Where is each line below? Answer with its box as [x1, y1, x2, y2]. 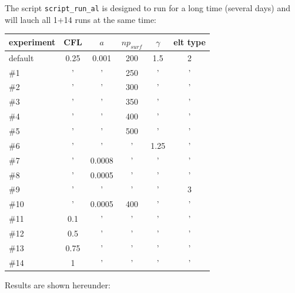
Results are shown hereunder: [5, 278, 110, 291]
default [9, 51, 34, 64]
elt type [173, 36, 206, 48]
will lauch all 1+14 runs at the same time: [5, 13, 157, 25]
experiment [9, 36, 56, 48]
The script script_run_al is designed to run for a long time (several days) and [5, 2, 290, 14]
